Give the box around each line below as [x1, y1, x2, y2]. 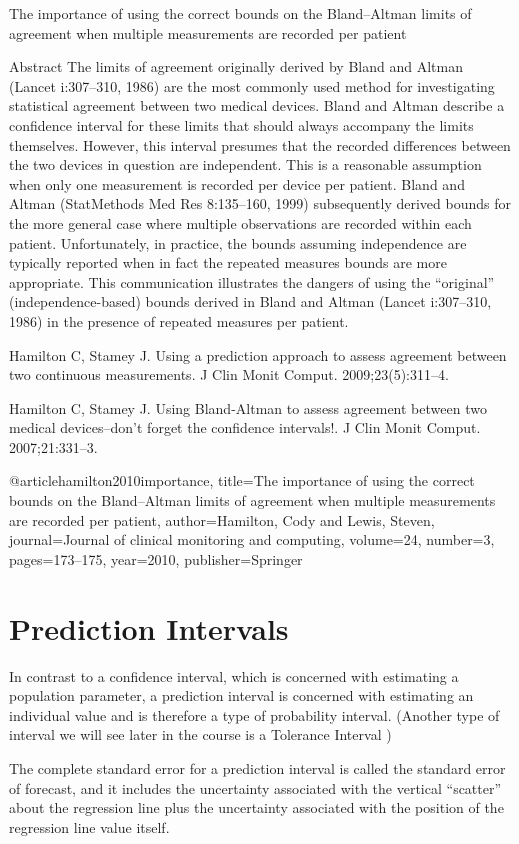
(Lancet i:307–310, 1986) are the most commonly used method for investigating [9, 75, 495, 96]
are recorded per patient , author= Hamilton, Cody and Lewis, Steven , [9, 509, 435, 530]
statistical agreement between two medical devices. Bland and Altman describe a [9, 95, 505, 116]
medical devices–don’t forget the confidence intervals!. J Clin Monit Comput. [9, 417, 481, 438]
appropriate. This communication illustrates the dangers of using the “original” [9, 271, 495, 292]
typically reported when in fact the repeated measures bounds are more [9, 252, 447, 273]
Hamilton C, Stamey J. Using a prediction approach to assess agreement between [9, 344, 507, 365]
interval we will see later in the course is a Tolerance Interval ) [9, 724, 392, 745]
